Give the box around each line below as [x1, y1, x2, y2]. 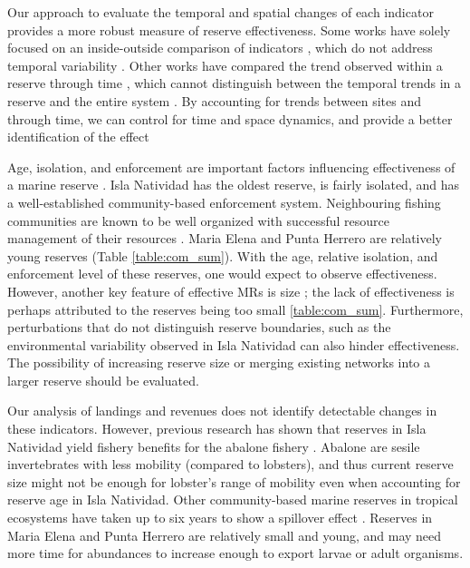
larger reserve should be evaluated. [7, 370, 199, 389]
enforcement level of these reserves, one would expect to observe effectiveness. [7, 264, 437, 283]
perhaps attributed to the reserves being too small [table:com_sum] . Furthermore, [7, 299, 464, 318]
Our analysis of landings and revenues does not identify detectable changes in [7, 401, 437, 420]
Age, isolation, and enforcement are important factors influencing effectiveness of [7, 157, 456, 176]
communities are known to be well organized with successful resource [7, 211, 390, 230]
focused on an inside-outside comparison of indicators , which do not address [7, 38, 433, 57]
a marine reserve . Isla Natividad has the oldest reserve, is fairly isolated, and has [7, 175, 459, 194]
